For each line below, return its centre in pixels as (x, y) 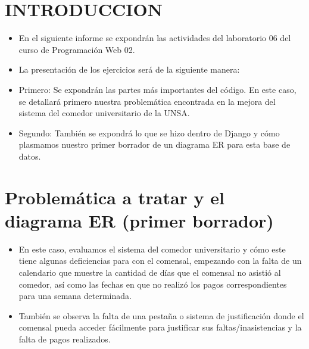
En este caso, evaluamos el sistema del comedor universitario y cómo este (152, 249)
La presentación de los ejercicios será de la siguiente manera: (129, 69)
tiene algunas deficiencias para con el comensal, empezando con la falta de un (160, 261)
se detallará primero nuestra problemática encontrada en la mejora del (147, 101)
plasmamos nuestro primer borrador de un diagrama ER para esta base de (154, 144)
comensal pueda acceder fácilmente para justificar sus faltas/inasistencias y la (160, 327)
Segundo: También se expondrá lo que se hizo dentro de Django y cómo (149, 133)
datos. (30, 156)
